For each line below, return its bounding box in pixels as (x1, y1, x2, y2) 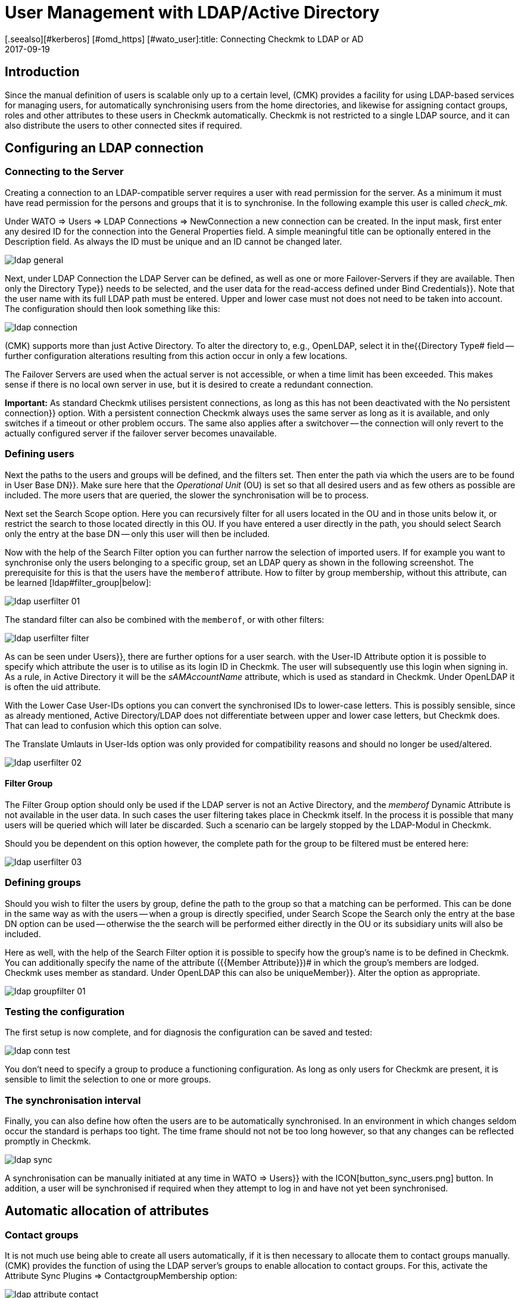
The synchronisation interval (5, 1094, 141, 1106)
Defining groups (5, 876, 81, 889)
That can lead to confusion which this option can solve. (5, 720, 221, 731)
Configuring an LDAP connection (5, 141, 204, 156)
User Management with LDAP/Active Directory (5, 2, 380, 23)
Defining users (5, 448, 74, 460)
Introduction (5, 64, 80, 80)
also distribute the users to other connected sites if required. (5, 120, 242, 130)
